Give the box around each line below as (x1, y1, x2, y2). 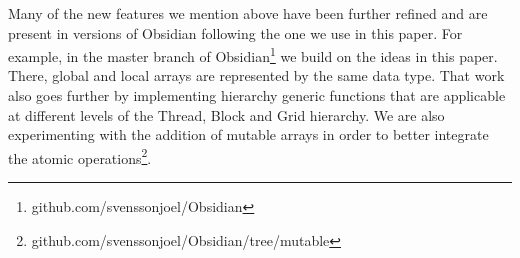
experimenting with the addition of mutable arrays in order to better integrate (8, 124, 489, 145)
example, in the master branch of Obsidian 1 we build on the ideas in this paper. (8, 43, 498, 66)
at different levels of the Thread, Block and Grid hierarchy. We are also (8, 104, 445, 125)
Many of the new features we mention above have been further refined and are (8, 3, 488, 23)
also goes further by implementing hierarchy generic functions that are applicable (8, 85, 506, 106)
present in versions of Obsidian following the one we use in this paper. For (8, 22, 463, 43)
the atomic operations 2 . (8, 144, 152, 168)
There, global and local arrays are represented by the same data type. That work (8, 65, 505, 86)
